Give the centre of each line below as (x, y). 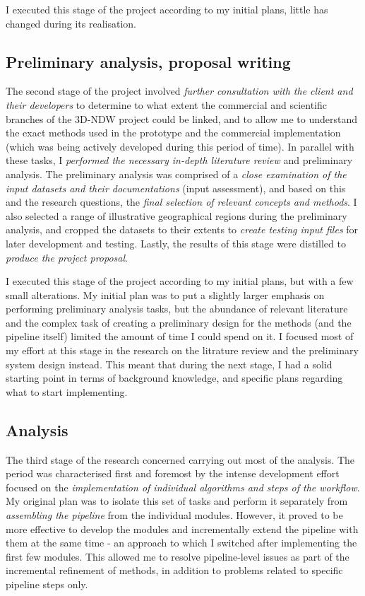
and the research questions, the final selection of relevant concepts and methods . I (181, 202)
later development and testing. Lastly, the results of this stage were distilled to (176, 243)
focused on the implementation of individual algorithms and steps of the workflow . (183, 487)
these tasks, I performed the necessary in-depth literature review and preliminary (179, 160)
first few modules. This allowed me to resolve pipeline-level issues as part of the (178, 556)
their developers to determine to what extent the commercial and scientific (167, 104)
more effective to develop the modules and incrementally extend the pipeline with (182, 528)
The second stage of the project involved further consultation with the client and (179, 91)
